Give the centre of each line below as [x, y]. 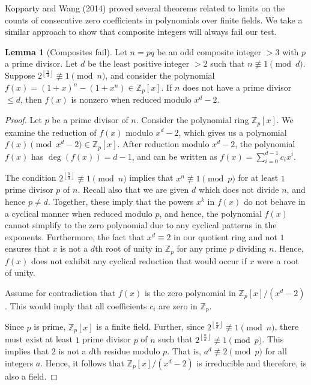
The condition [31, 177]
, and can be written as [174, 156]
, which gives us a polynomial [233, 132]
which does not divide [239, 189]
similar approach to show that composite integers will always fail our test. [141, 32]
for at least [258, 177]
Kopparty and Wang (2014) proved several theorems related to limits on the [145, 8]
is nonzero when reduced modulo [131, 99]
